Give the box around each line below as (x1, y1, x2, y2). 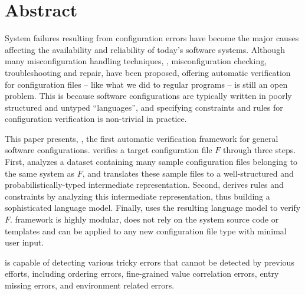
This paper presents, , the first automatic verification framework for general (5, 132, 278, 144)
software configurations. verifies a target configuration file (5, 144, 212, 156)
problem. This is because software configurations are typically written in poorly (5, 90, 292, 102)
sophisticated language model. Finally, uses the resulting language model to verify (5, 201, 301, 214)
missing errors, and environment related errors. (5, 279, 175, 291)
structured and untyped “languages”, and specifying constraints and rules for (5, 101, 283, 113)
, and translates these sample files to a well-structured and (82, 167, 294, 179)
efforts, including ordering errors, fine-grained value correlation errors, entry (5, 267, 279, 280)
